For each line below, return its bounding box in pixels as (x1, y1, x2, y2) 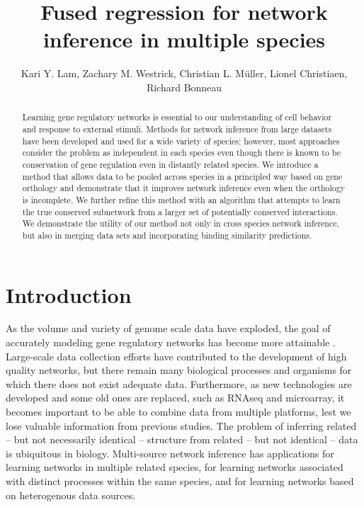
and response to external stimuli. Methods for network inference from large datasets (22, 123, 332, 135)
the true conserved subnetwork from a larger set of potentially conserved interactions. (22, 205, 338, 217)
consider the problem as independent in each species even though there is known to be (22, 147, 341, 159)
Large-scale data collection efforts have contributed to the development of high (6, 348, 347, 363)
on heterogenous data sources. (6, 487, 136, 502)
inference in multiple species (42, 25, 326, 54)
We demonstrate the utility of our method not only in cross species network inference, (22, 217, 339, 229)
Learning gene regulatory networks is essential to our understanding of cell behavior (22, 111, 332, 123)
